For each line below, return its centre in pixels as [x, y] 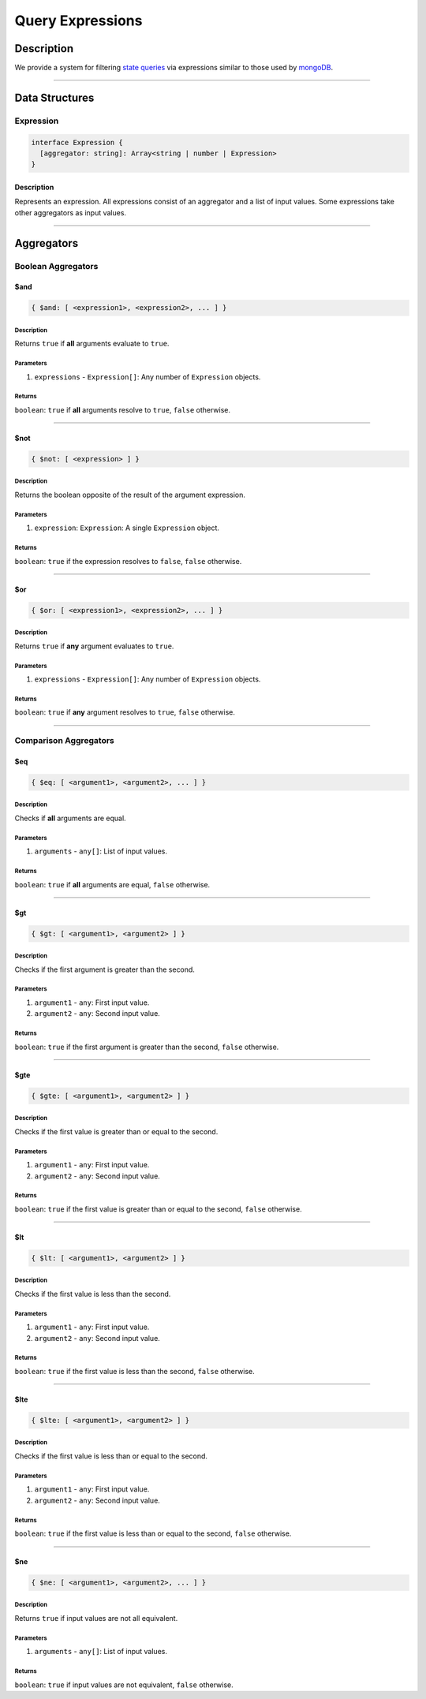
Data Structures [54, 97]
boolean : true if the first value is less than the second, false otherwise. [135, 1372]
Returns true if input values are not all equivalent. [96, 1619]
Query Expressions [78, 21]
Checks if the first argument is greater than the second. [105, 969]
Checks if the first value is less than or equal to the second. [111, 1456]
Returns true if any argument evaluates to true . [94, 646]
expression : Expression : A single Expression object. [127, 528]
